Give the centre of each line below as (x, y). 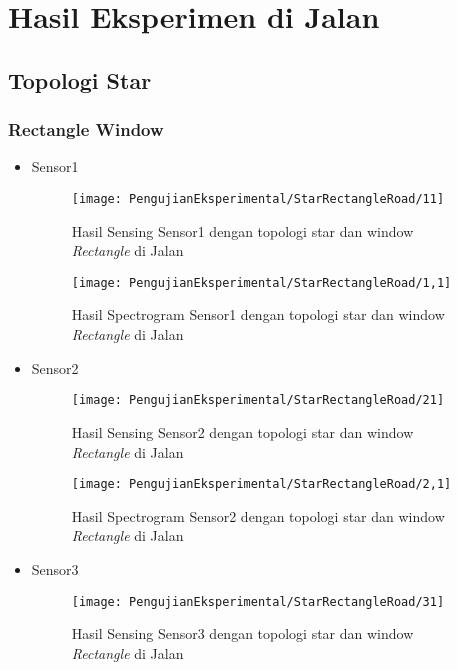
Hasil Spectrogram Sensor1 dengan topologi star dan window (258, 314)
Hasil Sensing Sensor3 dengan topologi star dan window (242, 633)
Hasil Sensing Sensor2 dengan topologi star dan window (242, 431)
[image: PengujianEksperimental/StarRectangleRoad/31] (258, 601)
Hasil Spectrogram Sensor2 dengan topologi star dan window (258, 515)
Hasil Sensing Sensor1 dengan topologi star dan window (242, 230)
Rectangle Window (86, 129)
